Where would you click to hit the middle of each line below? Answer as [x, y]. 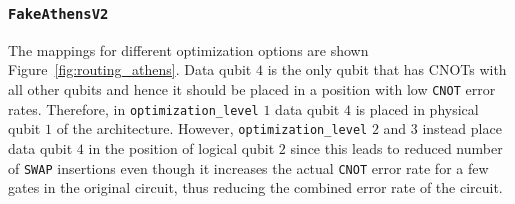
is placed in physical [417, 108]
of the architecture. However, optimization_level [212, 128]
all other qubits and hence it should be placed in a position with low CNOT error [252, 88]
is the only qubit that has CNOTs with [387, 69]
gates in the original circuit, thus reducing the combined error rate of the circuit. [255, 187]
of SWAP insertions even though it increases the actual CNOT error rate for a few [248, 167]
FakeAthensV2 [58, 13]
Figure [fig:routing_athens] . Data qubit [130, 69]
